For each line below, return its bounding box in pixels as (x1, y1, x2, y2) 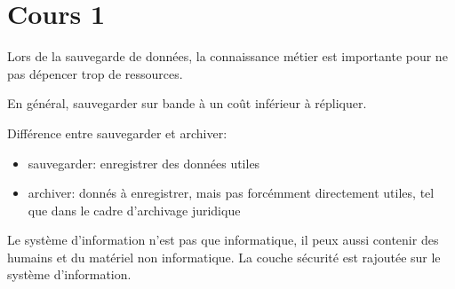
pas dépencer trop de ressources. (7, 64, 183, 82)
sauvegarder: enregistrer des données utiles (28, 153, 260, 172)
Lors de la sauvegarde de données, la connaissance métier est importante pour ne (7, 47, 448, 66)
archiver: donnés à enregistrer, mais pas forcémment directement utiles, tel (28, 184, 435, 202)
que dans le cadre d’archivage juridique (28, 200, 241, 219)
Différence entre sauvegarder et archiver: (7, 123, 227, 142)
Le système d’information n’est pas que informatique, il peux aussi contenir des (7, 230, 439, 249)
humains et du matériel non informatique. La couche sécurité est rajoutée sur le (7, 247, 441, 266)
